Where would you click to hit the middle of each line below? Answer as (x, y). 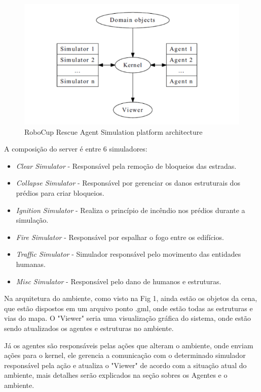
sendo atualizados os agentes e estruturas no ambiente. (89, 328)
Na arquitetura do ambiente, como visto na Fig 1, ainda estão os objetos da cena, (131, 298)
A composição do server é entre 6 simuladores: (76, 149)
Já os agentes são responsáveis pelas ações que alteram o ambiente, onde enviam (129, 345)
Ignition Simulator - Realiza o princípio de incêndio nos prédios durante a (130, 210)
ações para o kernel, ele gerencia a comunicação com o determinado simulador (125, 355)
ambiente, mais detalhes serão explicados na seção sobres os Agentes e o (116, 375)
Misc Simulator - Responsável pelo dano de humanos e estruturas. (119, 281)
